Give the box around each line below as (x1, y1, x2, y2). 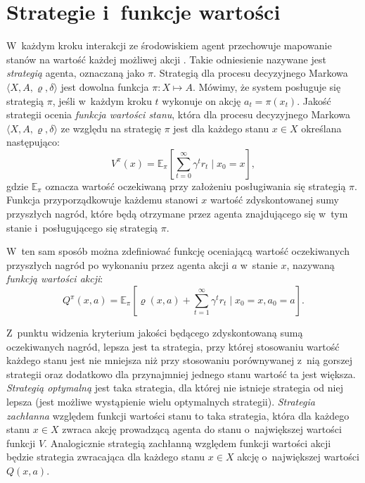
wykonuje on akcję (162, 93, 241, 108)
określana (301, 120, 342, 135)
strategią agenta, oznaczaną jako (6, 65, 145, 80)
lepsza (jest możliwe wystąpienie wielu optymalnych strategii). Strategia (6, 394, 315, 408)
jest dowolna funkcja (60, 79, 149, 94)
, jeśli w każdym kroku (52, 93, 152, 108)
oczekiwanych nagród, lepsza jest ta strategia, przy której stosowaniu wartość (6, 339, 340, 353)
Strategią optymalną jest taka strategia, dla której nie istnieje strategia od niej (6, 380, 343, 395)
